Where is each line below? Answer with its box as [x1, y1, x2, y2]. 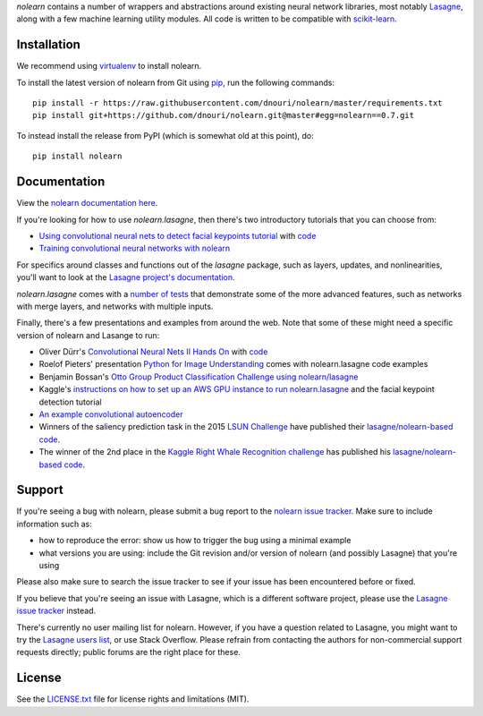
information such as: [16, 518, 93, 529]
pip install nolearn [32, 151, 123, 161]
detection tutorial [38, 396, 102, 407]
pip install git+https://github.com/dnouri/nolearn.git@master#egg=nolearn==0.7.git [32, 110, 415, 121]
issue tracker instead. [16, 605, 97, 617]
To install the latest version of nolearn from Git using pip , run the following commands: [16, 77, 335, 88]
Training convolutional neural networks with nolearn [38, 243, 231, 254]
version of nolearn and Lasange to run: [16, 329, 160, 340]
